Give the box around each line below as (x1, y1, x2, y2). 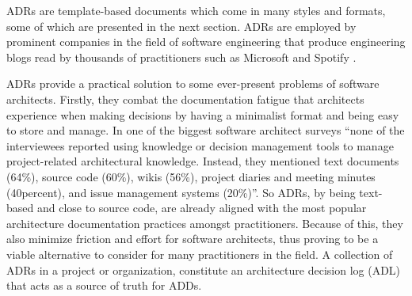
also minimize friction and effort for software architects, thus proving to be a (6, 230, 379, 247)
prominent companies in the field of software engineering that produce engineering (6, 33, 406, 50)
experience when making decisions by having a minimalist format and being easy (6, 106, 399, 123)
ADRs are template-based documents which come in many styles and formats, (6, 2, 386, 18)
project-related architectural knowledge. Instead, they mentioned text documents (6, 153, 399, 169)
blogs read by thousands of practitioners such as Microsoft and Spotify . (6, 48, 357, 65)
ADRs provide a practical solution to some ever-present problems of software (6, 75, 380, 92)
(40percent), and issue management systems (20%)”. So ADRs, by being (6, 184, 356, 200)
